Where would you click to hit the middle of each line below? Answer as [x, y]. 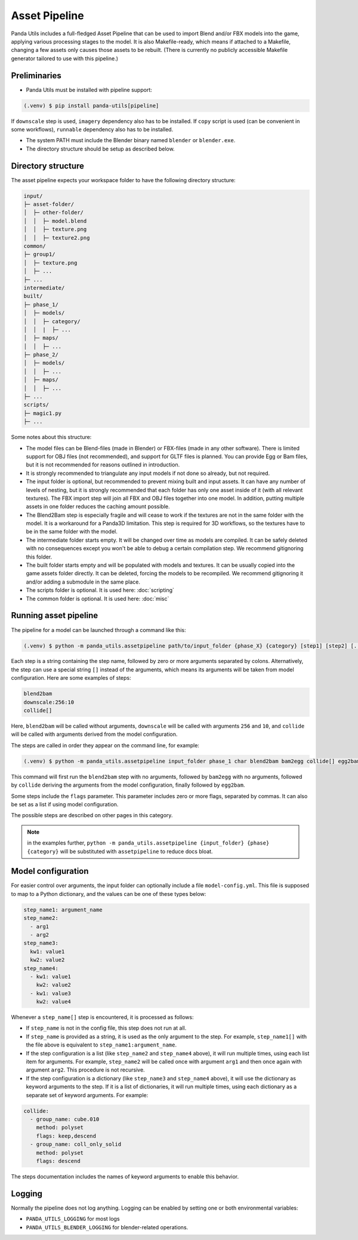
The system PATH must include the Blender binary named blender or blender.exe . [131, 140]
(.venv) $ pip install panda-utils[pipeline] [91, 105]
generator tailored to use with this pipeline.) [65, 58]
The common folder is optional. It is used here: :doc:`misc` [98, 598]
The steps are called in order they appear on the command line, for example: [105, 745]
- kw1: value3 [51, 993]
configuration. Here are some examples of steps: [71, 678]
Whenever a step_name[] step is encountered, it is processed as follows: [102, 1017]
